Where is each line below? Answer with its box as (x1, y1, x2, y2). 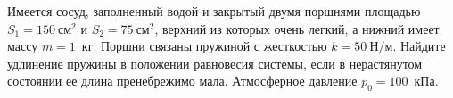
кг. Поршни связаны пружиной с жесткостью (81, 37, 327, 55)
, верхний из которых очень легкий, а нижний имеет (154, 19, 440, 37)
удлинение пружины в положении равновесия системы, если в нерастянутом (7, 53, 423, 72)
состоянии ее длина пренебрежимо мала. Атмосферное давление (7, 71, 358, 90)
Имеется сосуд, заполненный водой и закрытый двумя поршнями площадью (7, 2, 421, 20)
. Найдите (392, 37, 446, 55)
